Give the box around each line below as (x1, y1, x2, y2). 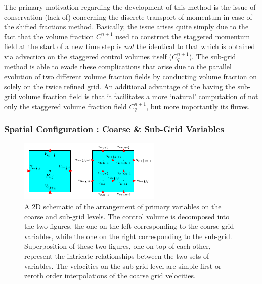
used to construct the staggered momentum (115, 31, 250, 41)
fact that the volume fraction (4, 31, 94, 41)
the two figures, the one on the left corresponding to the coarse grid (24, 221, 234, 231)
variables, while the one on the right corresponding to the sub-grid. (24, 230, 232, 241)
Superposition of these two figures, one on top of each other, (24, 241, 211, 251)
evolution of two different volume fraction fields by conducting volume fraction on (4, 71, 257, 82)
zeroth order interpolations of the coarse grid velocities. (24, 270, 196, 281)
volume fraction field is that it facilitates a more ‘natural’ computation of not (18, 91, 258, 102)
